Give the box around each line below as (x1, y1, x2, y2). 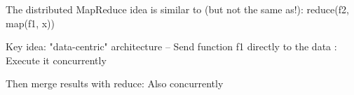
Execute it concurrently (6, 52, 107, 67)
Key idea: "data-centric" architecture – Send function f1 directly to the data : (6, 39, 337, 54)
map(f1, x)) (6, 15, 55, 30)
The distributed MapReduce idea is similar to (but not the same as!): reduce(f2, (6, 2, 349, 16)
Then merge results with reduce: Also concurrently (6, 76, 224, 91)
